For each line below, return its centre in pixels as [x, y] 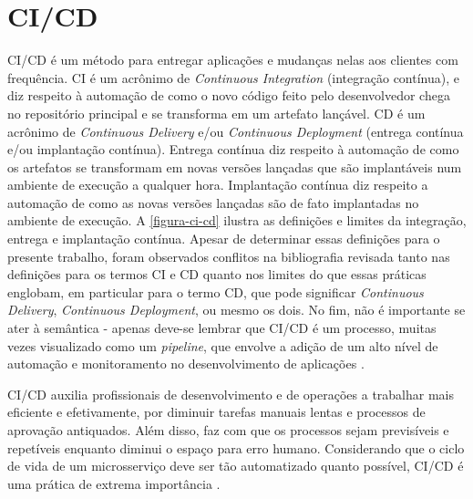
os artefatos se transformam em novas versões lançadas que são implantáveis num [235, 166]
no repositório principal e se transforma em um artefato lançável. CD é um [216, 113]
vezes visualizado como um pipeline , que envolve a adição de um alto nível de [223, 345]
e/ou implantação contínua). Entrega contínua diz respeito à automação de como [233, 149]
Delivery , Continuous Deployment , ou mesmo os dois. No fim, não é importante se [236, 310]
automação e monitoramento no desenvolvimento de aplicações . [186, 364]
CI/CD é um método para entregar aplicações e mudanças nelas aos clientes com [233, 60]
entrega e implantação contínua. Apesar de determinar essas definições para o [224, 239]
